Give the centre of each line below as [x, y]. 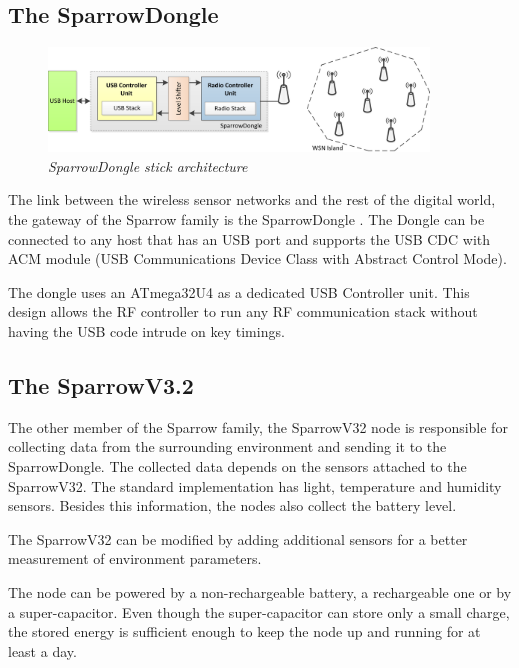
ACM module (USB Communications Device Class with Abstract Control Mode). [257, 258]
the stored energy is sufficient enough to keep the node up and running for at [244, 631]
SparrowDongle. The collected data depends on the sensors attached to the [237, 466]
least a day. [42, 650]
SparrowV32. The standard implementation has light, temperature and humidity [255, 485]
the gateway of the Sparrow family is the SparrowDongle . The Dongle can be [246, 219]
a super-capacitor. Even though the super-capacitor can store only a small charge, [259, 611]
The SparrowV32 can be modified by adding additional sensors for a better [238, 538]
